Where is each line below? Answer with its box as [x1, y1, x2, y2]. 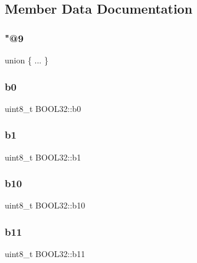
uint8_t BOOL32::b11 [5, 248, 86, 260]
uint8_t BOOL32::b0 [5, 102, 81, 114]
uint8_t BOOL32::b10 [5, 199, 86, 211]
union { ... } [5, 54, 48, 66]
